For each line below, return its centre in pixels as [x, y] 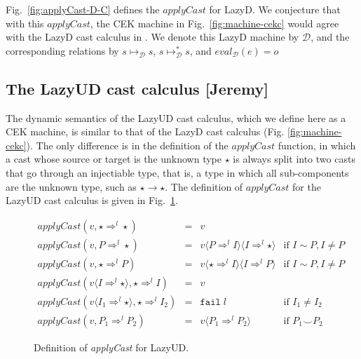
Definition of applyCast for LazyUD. [111, 347]
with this [25, 23]
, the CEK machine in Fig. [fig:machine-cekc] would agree [214, 23]
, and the [330, 37]
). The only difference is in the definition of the [127, 145]
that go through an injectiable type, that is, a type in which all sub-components [177, 172]
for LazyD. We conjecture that [275, 9]
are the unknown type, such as [71, 186]
